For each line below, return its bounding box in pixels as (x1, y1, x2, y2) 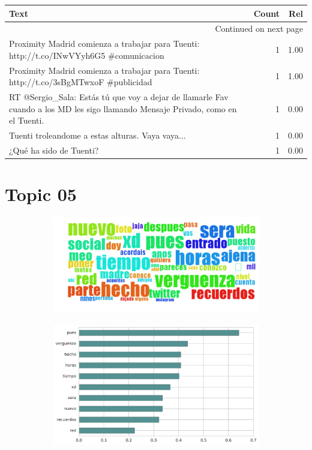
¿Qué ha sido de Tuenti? (9, 143, 99, 156)
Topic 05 (5, 182, 77, 206)
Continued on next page (215, 22, 303, 35)
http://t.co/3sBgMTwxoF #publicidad (9, 76, 152, 88)
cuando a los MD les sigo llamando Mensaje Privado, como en (9, 102, 237, 115)
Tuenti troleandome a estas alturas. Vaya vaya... (9, 129, 186, 142)
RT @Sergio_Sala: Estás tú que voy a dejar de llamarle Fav (9, 91, 229, 103)
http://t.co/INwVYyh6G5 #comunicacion (9, 49, 164, 61)
